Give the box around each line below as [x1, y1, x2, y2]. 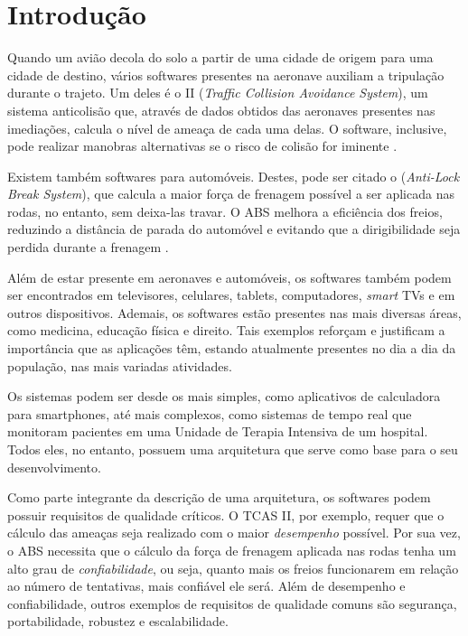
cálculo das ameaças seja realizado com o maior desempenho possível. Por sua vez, [7, 523, 461, 542]
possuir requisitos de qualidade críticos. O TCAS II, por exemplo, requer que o [7, 505, 445, 524]
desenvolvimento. [7, 457, 101, 476]
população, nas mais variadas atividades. [7, 356, 232, 375]
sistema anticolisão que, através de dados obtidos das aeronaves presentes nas [7, 100, 435, 119]
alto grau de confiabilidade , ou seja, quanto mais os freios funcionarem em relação [7, 558, 459, 577]
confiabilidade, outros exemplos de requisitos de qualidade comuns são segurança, [7, 594, 457, 613]
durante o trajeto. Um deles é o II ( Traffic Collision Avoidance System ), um [7, 83, 428, 102]
